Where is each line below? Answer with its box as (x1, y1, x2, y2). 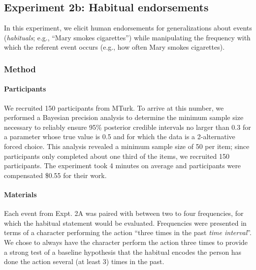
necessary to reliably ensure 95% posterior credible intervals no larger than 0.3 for (4, 121, 251, 132)
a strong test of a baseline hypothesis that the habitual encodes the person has (4, 246, 242, 257)
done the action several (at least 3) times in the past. (4, 256, 164, 267)
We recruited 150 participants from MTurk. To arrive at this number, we (4, 102, 224, 113)
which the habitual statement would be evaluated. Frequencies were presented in (4, 217, 247, 228)
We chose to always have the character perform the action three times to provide (4, 237, 248, 247)
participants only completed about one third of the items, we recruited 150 (4, 150, 230, 161)
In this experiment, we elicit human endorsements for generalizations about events (4, 23, 252, 33)
